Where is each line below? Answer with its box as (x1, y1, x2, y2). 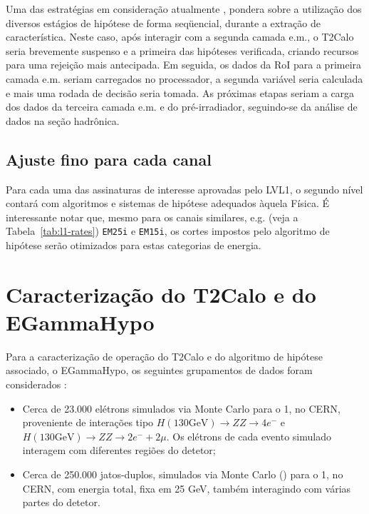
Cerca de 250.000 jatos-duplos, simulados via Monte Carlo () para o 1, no (22, 467, 343, 482)
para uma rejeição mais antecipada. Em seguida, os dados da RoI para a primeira (6, 57, 362, 72)
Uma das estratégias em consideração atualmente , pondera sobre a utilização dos (6, 1, 362, 16)
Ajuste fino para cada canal (6, 148, 212, 170)
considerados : (6, 377, 67, 392)
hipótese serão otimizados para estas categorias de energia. (6, 237, 261, 252)
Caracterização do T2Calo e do (6, 279, 316, 308)
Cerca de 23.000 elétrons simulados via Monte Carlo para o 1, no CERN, (22, 400, 341, 415)
